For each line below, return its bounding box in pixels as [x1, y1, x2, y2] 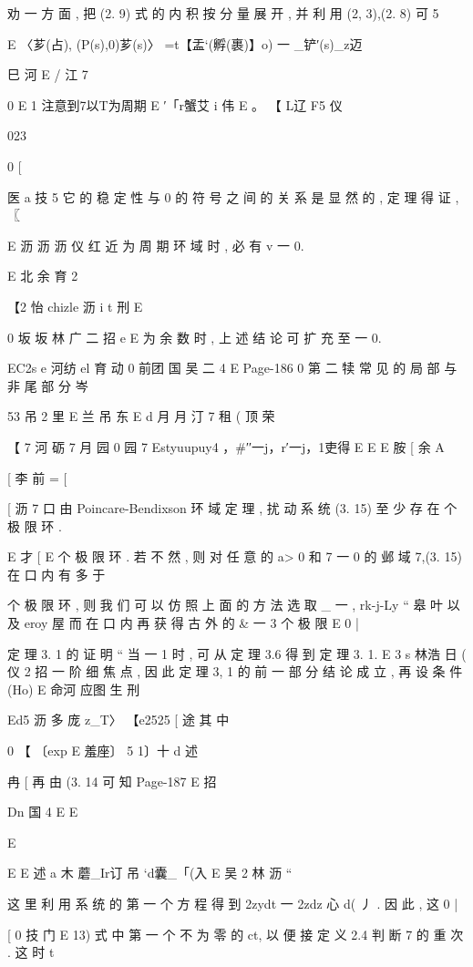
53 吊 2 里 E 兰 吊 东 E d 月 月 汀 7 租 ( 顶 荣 [7, 406, 275, 426]
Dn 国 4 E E [7, 802, 78, 821]
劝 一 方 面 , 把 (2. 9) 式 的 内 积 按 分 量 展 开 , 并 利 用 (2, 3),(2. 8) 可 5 [7, 4, 439, 22]
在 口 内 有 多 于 [7, 564, 106, 583]
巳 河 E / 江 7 [7, 65, 88, 84]
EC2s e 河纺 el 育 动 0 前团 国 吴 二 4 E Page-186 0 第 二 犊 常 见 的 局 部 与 [7, 358, 458, 377]
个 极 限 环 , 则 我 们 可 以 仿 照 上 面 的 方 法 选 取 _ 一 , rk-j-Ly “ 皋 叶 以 [7, 595, 460, 614]
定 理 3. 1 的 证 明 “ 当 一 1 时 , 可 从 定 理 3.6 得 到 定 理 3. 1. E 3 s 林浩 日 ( [7, 643, 467, 663]
